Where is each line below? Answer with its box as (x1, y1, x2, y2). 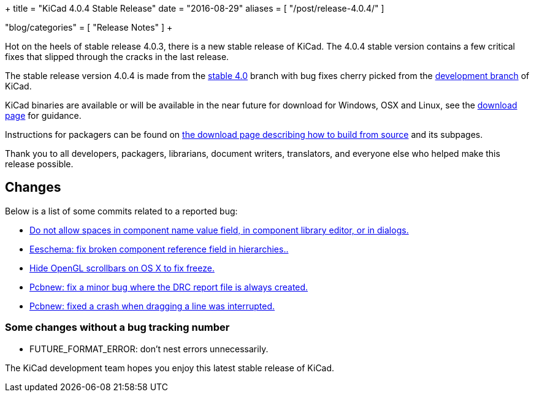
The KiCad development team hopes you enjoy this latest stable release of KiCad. (5, 362, 335, 373)
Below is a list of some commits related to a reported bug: (5, 205, 238, 216)
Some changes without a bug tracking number (5, 321, 230, 334)
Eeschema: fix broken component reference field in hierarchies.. (29, 243, 289, 254)
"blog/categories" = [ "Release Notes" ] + (5, 22, 173, 32)
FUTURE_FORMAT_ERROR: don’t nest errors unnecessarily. (29, 343, 269, 354)
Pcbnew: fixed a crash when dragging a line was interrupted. (29, 300, 275, 311)
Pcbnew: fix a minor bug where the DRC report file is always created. (29, 281, 308, 292)
